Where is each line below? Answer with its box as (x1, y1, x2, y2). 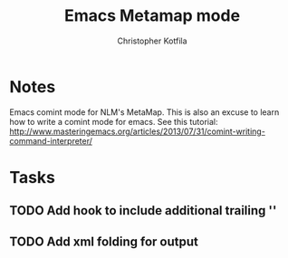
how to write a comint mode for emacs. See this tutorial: (9, 116, 218, 127)
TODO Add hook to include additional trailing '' (9, 203, 277, 218)
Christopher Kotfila (117, 35, 187, 46)
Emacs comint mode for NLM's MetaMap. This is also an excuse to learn (9, 106, 280, 118)
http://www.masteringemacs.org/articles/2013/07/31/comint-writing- (9, 126, 265, 137)
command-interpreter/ (9, 135, 93, 146)
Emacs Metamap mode (63, 5, 241, 26)
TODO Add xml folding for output (9, 234, 199, 249)
